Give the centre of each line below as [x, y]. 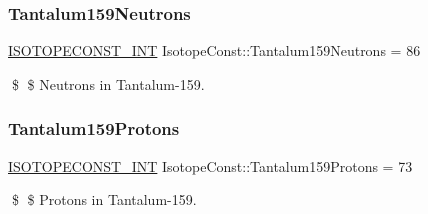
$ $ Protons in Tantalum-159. [104, 199]
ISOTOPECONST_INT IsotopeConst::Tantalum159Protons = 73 [210, 165]
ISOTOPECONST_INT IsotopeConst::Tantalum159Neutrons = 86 [214, 50]
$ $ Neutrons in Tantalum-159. [108, 83]
